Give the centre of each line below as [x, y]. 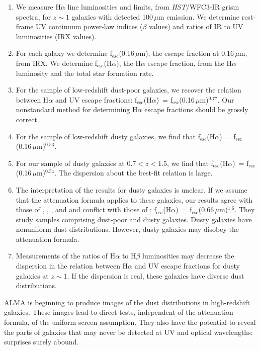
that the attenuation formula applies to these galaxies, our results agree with [134, 199]
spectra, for [33, 16]
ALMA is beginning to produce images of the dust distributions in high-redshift [127, 302]
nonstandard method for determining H [77, 109]
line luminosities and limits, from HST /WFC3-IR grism [153, 7]
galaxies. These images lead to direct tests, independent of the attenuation [119, 312]
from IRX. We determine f [57, 63]
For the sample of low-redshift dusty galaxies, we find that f [108, 136]
